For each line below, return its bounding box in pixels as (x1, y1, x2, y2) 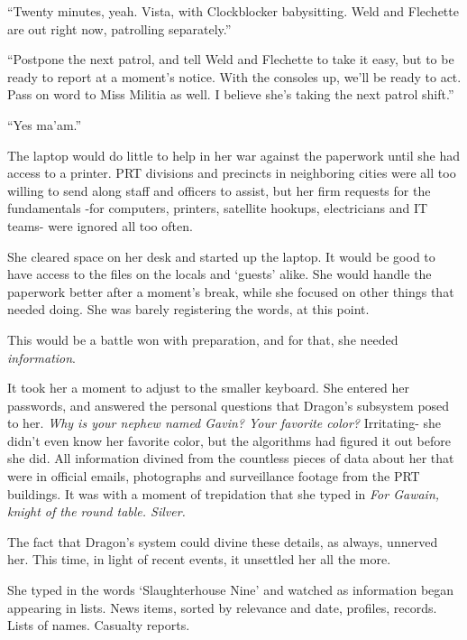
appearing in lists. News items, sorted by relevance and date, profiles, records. (7, 598, 437, 617)
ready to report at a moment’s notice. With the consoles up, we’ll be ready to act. (7, 67, 462, 86)
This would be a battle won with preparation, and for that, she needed (7, 329, 398, 348)
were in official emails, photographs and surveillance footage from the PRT (7, 467, 420, 486)
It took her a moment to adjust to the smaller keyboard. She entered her (7, 378, 409, 397)
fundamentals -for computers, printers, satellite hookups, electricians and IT (7, 199, 428, 218)
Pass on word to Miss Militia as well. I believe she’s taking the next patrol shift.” (7, 85, 454, 104)
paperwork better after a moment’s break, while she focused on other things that (7, 282, 454, 301)
